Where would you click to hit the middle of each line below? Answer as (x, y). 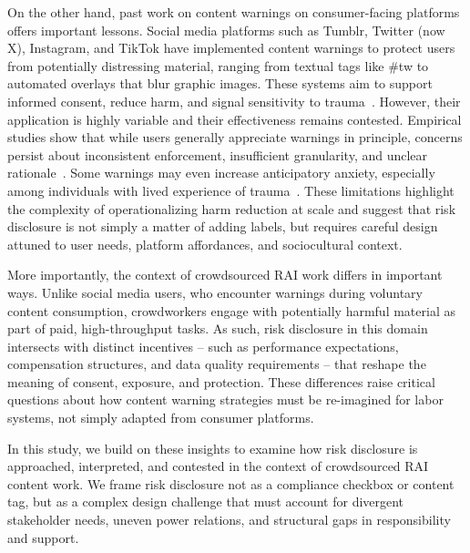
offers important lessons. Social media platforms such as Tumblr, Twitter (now (226, 30)
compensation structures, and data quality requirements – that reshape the (217, 364)
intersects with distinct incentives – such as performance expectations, (203, 346)
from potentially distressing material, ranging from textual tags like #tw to (218, 65)
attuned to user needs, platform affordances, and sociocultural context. (205, 244)
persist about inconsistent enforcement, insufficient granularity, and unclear (218, 154)
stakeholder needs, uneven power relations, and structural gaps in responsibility (229, 520)
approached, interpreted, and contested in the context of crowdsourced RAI (218, 466)
